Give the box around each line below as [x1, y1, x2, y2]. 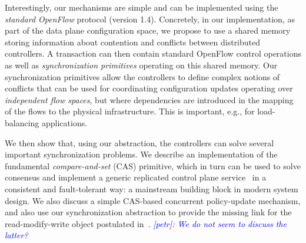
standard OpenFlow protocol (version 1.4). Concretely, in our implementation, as [5, 12, 295, 25]
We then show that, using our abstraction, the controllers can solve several [5, 136, 274, 149]
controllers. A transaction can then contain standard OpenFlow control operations [5, 47, 301, 60]
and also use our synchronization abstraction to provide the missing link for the [5, 206, 292, 218]
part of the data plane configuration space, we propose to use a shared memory [5, 24, 291, 37]
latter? [5, 229, 28, 241]
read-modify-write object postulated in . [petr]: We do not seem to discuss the [5, 217, 287, 229]
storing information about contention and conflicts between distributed [5, 35, 261, 48]
